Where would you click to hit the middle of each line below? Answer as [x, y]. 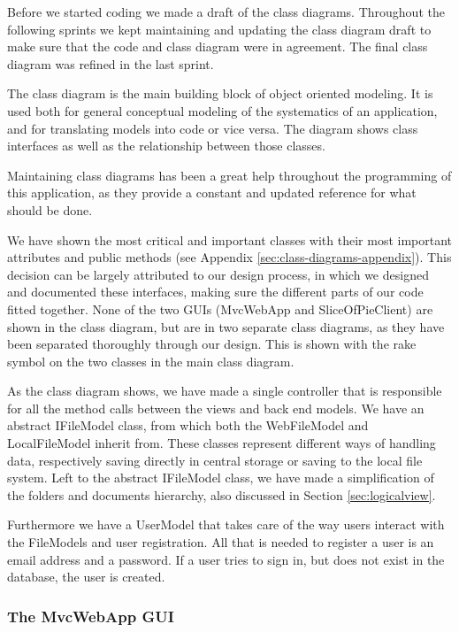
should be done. [50, 209]
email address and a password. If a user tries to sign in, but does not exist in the [226, 559]
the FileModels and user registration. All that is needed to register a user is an [221, 542]
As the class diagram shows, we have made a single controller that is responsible [225, 391]
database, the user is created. [86, 577]
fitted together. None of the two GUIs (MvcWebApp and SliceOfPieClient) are [220, 308]
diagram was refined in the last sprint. [111, 63]
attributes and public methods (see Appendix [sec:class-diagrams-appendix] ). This [229, 257]
